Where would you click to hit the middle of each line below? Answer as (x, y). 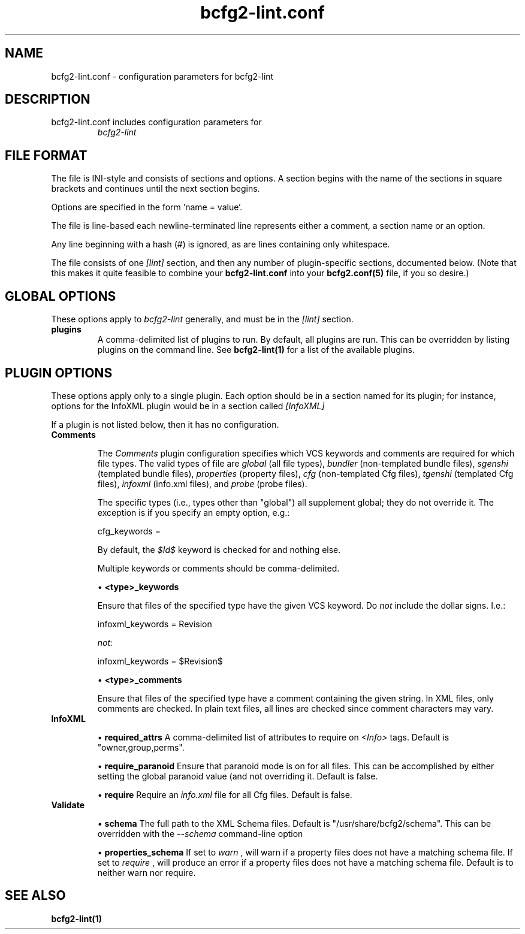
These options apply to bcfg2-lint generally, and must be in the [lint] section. (202, 319)
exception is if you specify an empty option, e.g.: (194, 512)
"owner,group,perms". (141, 747)
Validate (68, 805)
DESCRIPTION (48, 99)
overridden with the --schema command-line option (200, 833)
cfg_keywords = (129, 531)
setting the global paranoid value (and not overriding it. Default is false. (238, 776)
